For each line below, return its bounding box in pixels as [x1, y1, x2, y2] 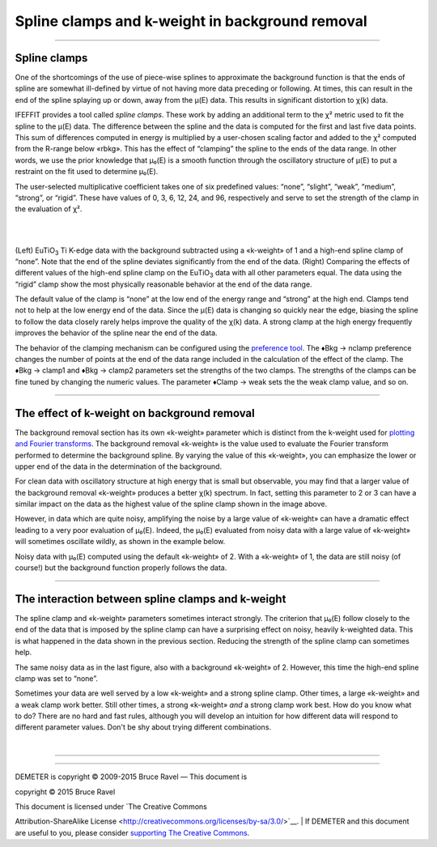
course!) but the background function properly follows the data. [15, 563, 227, 572]
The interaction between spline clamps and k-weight [15, 592, 286, 606]
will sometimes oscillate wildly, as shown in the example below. [15, 537, 226, 547]
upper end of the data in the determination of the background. [15, 462, 223, 471]
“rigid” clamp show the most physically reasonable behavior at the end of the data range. [15, 279, 312, 289]
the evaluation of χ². [15, 204, 83, 214]
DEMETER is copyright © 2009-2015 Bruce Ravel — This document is [15, 772, 248, 781]
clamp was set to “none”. [15, 673, 99, 683]
